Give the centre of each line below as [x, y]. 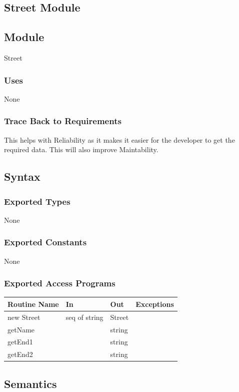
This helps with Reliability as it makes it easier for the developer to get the [119, 139]
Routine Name [33, 304]
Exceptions [155, 304]
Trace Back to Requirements [63, 121]
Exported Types [37, 201]
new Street [24, 317]
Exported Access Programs [60, 283]
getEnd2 [20, 354]
